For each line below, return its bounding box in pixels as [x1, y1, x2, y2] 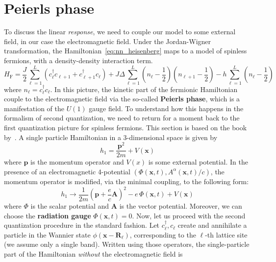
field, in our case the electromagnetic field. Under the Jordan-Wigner [4, 36, 211, 46]
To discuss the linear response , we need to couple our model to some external [4, 26, 236, 37]
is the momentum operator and [30, 157, 124, 167]
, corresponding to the [129, 229, 196, 239]
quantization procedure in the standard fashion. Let [4, 220, 160, 230]
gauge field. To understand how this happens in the [89, 103, 244, 113]
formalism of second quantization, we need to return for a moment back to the [4, 113, 240, 123]
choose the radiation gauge [4, 210, 91, 220]
